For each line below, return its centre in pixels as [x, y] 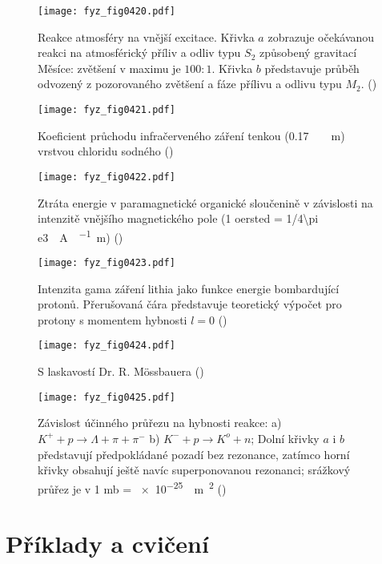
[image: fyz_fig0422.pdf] [107, 177]
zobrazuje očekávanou [321, 36]
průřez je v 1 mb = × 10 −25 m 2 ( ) [132, 487]
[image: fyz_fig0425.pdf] [107, 397]
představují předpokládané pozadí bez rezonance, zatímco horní [194, 454]
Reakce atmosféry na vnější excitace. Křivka [146, 36]
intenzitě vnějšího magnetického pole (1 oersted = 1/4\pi [178, 218]
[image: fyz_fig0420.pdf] [107, 11]
